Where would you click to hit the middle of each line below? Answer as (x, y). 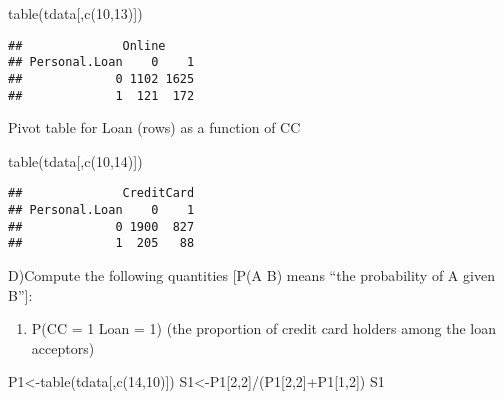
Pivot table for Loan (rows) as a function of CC (154, 127)
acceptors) (63, 347)
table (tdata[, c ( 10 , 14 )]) (75, 160)
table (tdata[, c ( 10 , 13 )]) (75, 13)
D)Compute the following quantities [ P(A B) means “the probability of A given (251, 275)
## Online (87, 45)
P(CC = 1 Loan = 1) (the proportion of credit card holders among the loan (264, 328)
